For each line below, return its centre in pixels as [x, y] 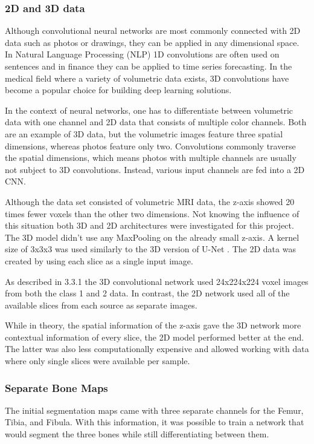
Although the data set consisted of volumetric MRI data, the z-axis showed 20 [150, 201]
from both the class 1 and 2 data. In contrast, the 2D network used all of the [147, 293]
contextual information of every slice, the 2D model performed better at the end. [155, 337]
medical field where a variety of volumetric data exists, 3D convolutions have [147, 78]
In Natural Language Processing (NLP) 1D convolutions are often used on [142, 54]
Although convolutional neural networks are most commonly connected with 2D [153, 31]
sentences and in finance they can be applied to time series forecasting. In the [149, 66]
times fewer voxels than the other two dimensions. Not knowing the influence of [152, 213]
